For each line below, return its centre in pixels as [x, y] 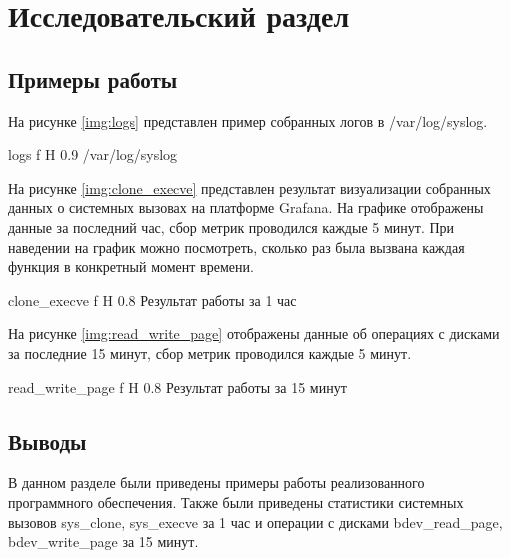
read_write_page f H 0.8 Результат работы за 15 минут [177, 386]
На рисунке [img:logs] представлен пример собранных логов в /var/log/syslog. [248, 120]
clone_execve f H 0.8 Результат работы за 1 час [152, 299]
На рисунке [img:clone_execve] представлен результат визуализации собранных [249, 187]
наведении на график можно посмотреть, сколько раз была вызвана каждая [236, 246]
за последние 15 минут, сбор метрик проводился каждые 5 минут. [210, 352]
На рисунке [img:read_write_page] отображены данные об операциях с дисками [254, 333]
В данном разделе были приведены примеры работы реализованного [216, 482]
